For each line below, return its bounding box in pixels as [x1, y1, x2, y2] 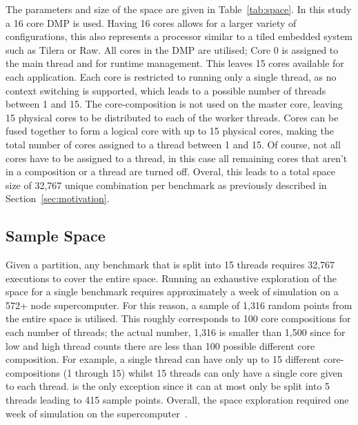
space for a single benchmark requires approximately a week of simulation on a [6, 284, 339, 299]
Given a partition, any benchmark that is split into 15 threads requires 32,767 [6, 257, 335, 272]
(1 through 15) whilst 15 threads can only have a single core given [63, 365, 343, 379]
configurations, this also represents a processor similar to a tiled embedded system [6, 29, 353, 43]
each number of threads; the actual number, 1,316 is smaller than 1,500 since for [6, 325, 346, 339]
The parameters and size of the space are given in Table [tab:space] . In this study [6, 2, 352, 16]
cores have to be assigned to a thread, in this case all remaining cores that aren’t [6, 150, 348, 165]
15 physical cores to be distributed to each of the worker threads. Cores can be [6, 110, 339, 124]
